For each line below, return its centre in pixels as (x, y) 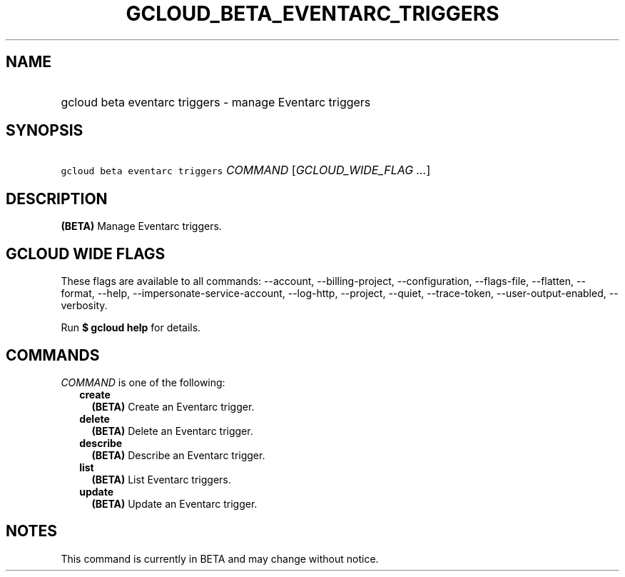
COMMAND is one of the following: (143, 382)
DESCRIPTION (57, 199)
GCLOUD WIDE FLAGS (86, 254)
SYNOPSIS (45, 131)
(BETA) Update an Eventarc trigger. (174, 503)
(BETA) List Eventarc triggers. (161, 479)
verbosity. (84, 306)
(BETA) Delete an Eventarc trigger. (172, 431)
